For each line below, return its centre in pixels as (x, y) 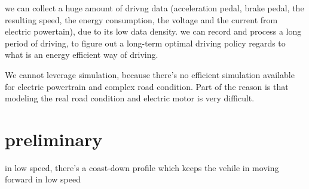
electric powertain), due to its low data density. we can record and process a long (153, 31)
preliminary (54, 139)
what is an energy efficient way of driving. (82, 55)
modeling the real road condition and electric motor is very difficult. (130, 98)
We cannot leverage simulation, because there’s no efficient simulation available (150, 74)
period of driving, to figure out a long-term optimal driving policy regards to (145, 43)
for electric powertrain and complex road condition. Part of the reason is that (147, 86)
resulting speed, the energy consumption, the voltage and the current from (141, 19)
